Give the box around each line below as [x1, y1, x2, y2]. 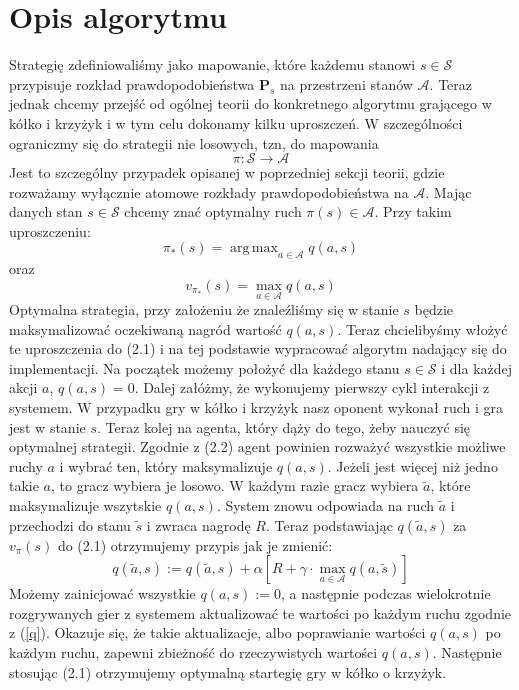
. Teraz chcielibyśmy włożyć [337, 318, 508, 339]
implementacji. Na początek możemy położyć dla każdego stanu [9, 357, 400, 378]
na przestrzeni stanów [280, 73, 413, 94]
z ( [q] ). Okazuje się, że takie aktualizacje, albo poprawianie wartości [9, 622, 426, 643]
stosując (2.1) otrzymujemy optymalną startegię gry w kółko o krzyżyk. [9, 661, 447, 682]
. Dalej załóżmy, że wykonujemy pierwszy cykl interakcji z [134, 377, 490, 398]
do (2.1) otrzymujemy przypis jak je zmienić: [57, 534, 333, 555]
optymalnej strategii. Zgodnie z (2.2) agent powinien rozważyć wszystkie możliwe [9, 436, 506, 457]
